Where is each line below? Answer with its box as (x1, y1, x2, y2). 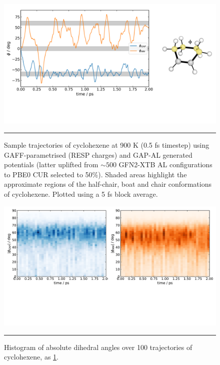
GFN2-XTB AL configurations (118, 159, 212, 170)
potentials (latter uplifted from (4, 159, 98, 170)
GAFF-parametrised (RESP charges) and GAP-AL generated (4, 149, 192, 160)
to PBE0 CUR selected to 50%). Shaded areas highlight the (4, 169, 187, 179)
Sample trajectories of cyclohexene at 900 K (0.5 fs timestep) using (4, 140, 209, 150)
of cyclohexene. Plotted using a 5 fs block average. (4, 189, 158, 199)
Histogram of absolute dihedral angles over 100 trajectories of (4, 341, 192, 352)
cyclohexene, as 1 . (4, 351, 58, 362)
